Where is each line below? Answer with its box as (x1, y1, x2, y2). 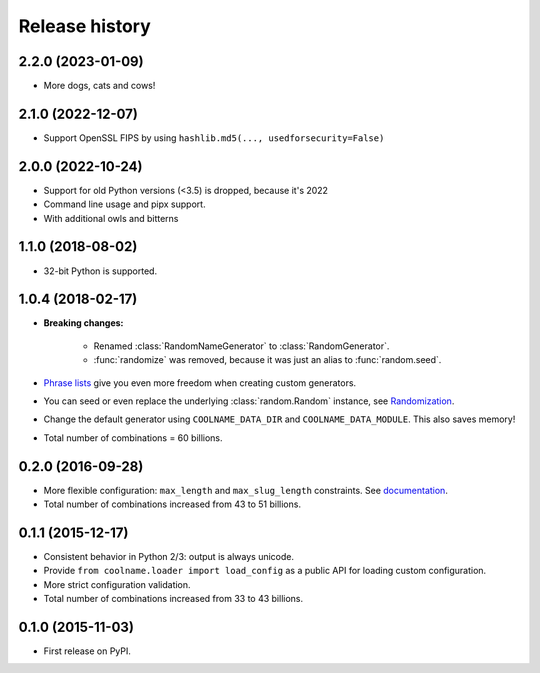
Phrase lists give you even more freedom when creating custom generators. (43, 376, 357, 389)
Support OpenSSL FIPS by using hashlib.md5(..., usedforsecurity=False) (43, 131, 385, 144)
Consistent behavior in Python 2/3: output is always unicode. (43, 551, 295, 563)
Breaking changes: (43, 317, 124, 329)
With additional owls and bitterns (43, 212, 179, 224)
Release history (18, 15, 152, 37)
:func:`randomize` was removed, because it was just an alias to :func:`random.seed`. (93, 354, 442, 366)
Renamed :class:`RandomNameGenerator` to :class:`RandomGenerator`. (93, 340, 390, 352)
